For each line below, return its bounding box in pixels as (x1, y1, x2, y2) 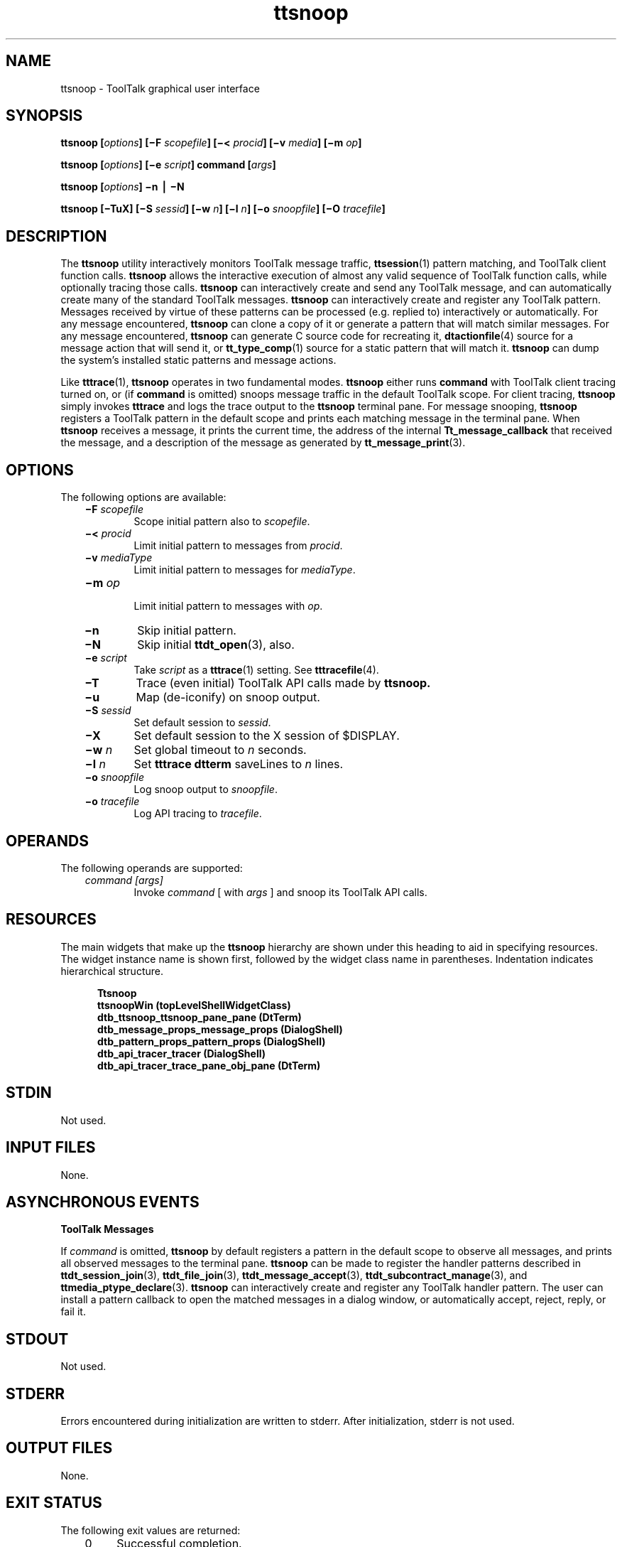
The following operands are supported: (60, 861, 243, 874)
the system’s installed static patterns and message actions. (60, 354, 337, 367)
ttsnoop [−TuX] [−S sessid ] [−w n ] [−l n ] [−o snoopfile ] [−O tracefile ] (60, 203, 386, 215)
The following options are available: (60, 491, 227, 504)
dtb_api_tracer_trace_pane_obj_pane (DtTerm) (97, 1059, 321, 1072)
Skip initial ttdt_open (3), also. (137, 637, 295, 652)
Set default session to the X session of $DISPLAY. (133, 728, 400, 743)
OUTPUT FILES (6, 1439, 113, 1457)
